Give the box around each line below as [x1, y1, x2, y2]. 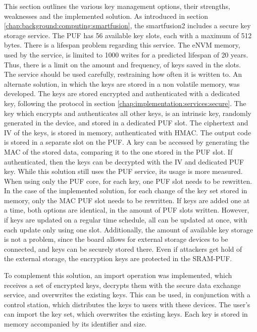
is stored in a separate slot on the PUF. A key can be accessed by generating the [4, 137, 250, 147]
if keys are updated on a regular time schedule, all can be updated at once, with [4, 215, 248, 225]
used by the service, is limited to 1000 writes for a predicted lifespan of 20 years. [4, 49, 248, 59]
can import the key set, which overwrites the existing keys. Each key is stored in [4, 309, 248, 319]
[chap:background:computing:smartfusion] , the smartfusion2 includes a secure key [4, 20, 251, 31]
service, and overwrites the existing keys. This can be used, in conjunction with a [4, 289, 251, 300]
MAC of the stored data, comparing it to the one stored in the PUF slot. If [4, 146, 233, 157]
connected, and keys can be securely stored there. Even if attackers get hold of [4, 243, 242, 254]
